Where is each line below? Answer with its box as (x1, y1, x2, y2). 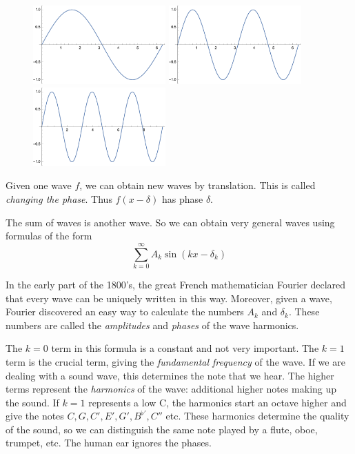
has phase (161, 192, 203, 206)
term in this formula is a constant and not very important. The (51, 341, 319, 355)
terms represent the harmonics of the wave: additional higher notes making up (6, 382, 337, 396)
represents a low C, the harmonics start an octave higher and (88, 395, 347, 409)
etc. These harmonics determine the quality (165, 408, 349, 423)
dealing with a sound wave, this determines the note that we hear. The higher (6, 368, 334, 382)
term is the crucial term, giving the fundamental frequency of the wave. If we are (6, 354, 345, 368)
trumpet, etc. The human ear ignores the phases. (6, 435, 212, 450)
